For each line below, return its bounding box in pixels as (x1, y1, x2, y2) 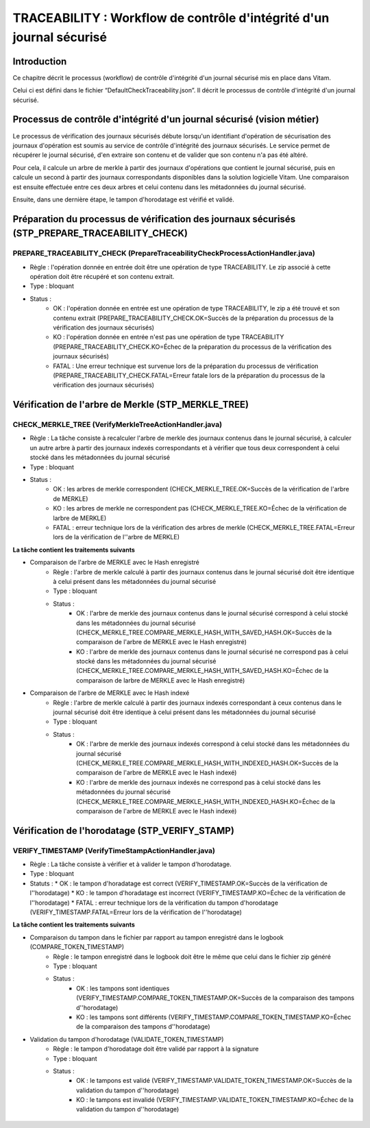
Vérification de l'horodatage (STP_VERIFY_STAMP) (12, 824, 234, 836)
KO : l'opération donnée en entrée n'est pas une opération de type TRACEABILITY (53, 333, 284, 341)
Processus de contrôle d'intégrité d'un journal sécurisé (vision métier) (12, 114, 319, 125)
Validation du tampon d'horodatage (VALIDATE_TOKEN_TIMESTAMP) (29, 1035, 224, 1043)
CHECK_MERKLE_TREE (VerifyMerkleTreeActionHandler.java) (12, 420, 223, 430)
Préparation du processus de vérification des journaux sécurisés (12, 213, 296, 225)
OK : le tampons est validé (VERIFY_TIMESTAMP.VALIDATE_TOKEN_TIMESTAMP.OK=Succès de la (76, 1077, 352, 1085)
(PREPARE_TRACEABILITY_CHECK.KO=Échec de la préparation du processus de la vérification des (53, 343, 332, 351)
